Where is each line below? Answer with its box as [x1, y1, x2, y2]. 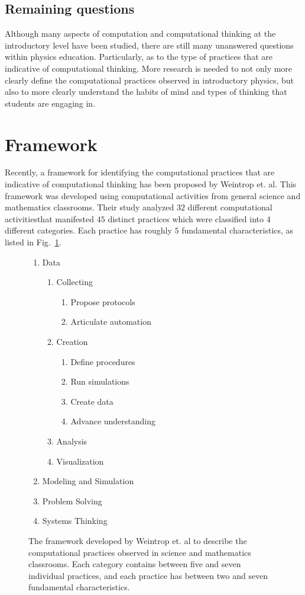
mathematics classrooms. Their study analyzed [5, 201, 174, 213]
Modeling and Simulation [42, 475, 134, 487]
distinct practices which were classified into [108, 212, 264, 225]
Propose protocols [70, 295, 135, 308]
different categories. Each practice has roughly [5, 224, 172, 236]
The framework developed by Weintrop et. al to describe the [28, 534, 247, 546]
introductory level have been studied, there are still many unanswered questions [5, 39, 294, 51]
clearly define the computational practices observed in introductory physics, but [5, 73, 294, 86]
